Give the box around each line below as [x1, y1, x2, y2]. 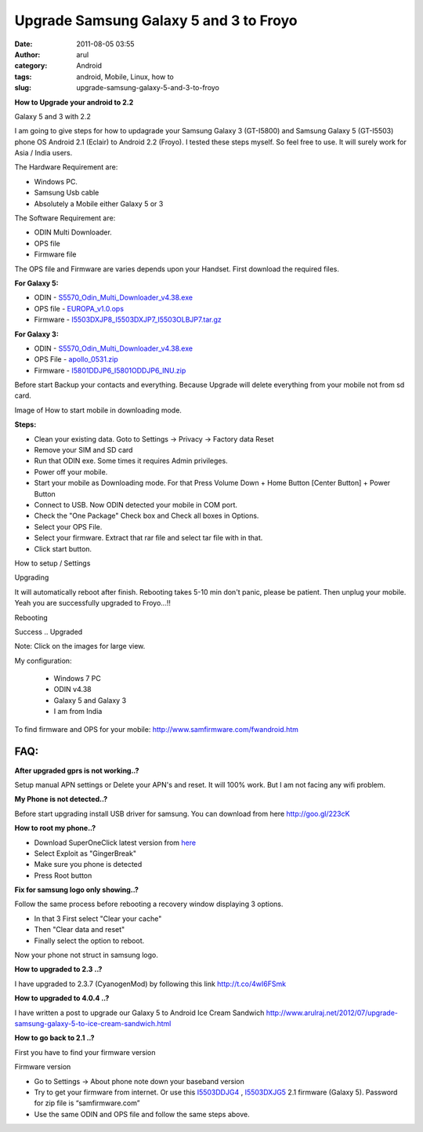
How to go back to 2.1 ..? [14, 1033, 95, 1043]
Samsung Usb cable [34, 188, 99, 198]
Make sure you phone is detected [34, 860, 143, 869]
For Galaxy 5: [14, 278, 59, 288]
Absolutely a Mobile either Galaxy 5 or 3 [34, 198, 164, 208]
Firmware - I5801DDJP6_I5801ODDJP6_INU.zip [34, 366, 186, 375]
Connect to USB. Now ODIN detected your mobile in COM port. [34, 500, 238, 509]
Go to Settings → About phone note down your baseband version [34, 1076, 244, 1086]
